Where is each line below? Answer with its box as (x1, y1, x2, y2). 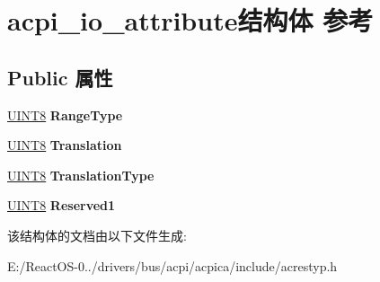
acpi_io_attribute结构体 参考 (7, 2, 374, 39)
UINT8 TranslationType (7, 165, 155, 184)
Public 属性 (7, 63, 113, 91)
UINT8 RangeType (7, 105, 123, 124)
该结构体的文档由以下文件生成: (7, 225, 187, 244)
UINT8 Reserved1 (7, 196, 116, 215)
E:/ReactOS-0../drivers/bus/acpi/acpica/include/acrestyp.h (7, 256, 338, 275)
